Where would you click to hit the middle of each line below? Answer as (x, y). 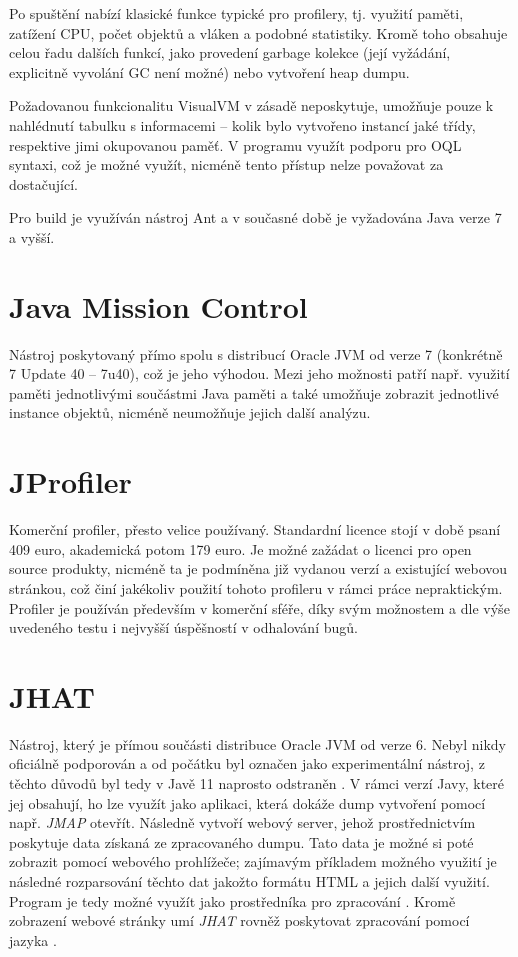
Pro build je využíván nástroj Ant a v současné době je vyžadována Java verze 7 (255, 217)
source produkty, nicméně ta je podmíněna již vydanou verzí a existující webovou (258, 568)
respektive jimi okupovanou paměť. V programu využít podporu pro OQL (235, 144)
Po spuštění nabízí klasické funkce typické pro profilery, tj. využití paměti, (236, 13)
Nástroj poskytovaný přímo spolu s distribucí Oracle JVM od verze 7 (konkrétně (256, 353)
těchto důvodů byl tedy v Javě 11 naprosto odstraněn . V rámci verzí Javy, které (257, 783)
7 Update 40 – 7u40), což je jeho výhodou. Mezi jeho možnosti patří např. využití (259, 373)
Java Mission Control (158, 305)
